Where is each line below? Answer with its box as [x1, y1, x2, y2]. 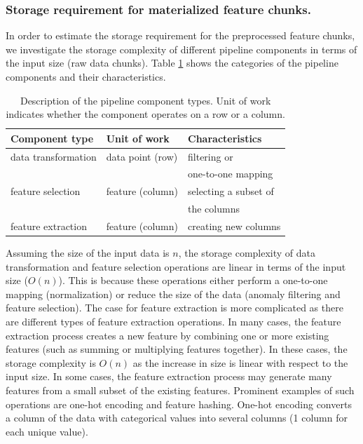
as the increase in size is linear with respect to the [132, 355, 348, 370]
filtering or [188, 149, 233, 163]
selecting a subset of [188, 184, 274, 199]
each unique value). [6, 424, 88, 438]
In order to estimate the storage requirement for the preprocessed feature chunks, [6, 28, 355, 43]
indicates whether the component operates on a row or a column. [6, 107, 285, 121]
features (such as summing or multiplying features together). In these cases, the [6, 342, 348, 356]
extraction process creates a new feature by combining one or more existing [6, 328, 329, 342]
